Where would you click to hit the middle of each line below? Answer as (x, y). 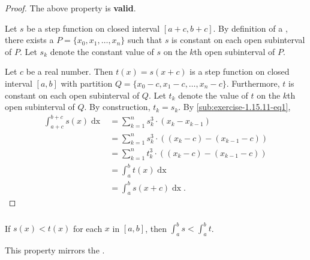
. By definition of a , (250, 28)
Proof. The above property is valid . (70, 8)
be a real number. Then (70, 71)
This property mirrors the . (55, 250)
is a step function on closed (240, 71)
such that (145, 40)
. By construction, (117, 107)
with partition (87, 83)
